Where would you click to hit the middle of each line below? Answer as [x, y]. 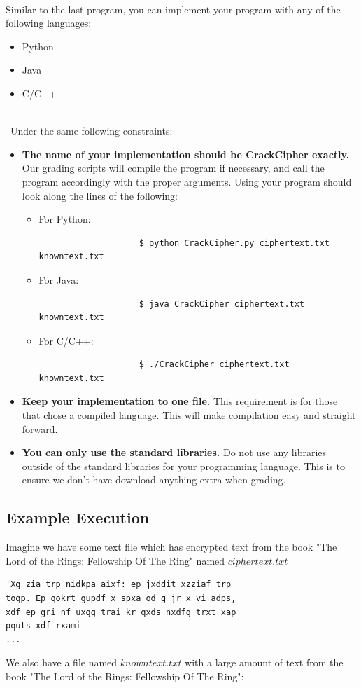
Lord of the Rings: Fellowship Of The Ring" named [115, 560]
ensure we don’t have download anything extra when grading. [154, 480]
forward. [40, 428]
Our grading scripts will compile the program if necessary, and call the [173, 168]
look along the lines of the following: [100, 195]
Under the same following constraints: [91, 131]
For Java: [59, 279]
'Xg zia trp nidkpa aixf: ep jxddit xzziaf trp [119, 585]
